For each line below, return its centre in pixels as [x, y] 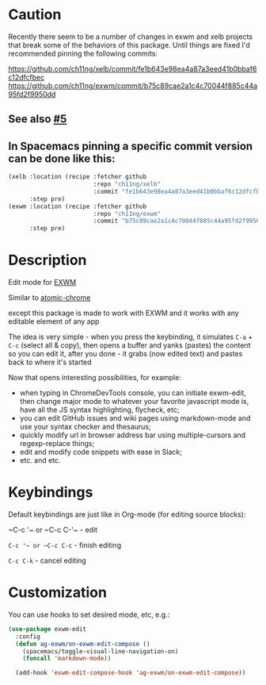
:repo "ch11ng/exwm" [127, 214]
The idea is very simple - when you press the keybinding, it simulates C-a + [131, 337]
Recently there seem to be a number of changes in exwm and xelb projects [131, 37]
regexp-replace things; [57, 444]
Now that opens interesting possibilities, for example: [95, 378]
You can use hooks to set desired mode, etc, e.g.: [89, 614]
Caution [35, 15]
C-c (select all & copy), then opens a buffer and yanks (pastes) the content [129, 345]
